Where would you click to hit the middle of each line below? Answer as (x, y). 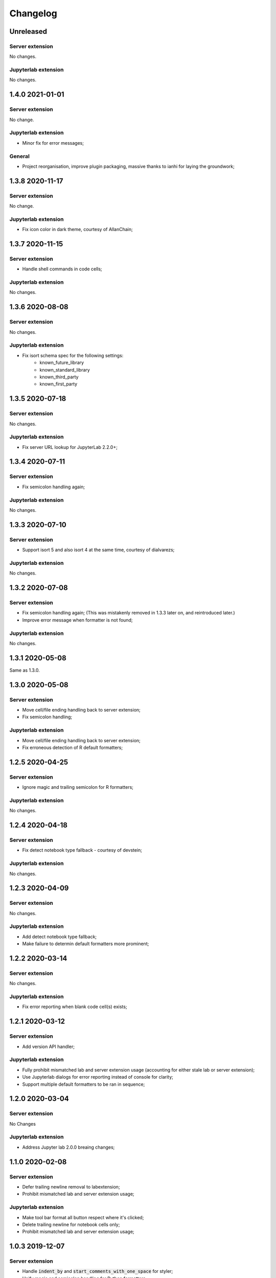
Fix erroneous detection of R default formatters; (72, 747)
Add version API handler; (49, 1046)
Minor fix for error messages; (53, 143)
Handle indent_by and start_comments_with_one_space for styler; (98, 1271)
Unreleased (28, 31)
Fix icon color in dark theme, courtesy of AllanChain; (77, 230)
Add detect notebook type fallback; (60, 937)
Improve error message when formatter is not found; (77, 620)
